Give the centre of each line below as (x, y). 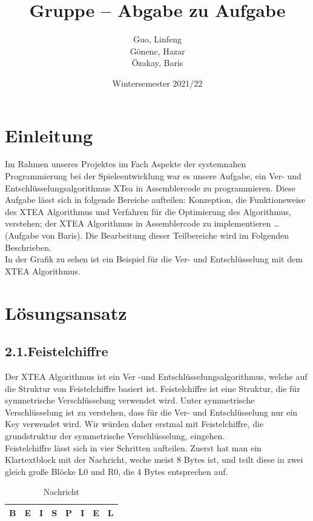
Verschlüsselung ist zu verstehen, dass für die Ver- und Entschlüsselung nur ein (151, 412)
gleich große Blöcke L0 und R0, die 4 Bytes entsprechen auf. (117, 471)
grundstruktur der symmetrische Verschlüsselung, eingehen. (115, 435)
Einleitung (49, 135)
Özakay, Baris (157, 63)
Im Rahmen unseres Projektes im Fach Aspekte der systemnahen (126, 164)
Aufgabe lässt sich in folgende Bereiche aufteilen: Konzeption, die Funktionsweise (155, 200)
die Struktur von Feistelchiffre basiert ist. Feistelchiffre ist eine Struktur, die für (153, 388)
